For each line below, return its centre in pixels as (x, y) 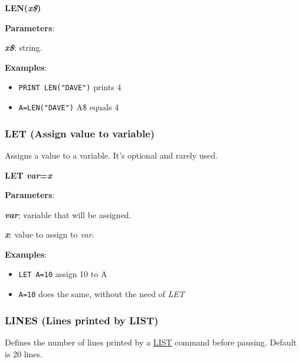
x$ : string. (24, 47)
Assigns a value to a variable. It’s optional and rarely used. (112, 155)
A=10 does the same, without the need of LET (102, 294)
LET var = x (28, 175)
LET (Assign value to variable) (80, 133)
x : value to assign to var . (50, 234)
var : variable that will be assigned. (68, 214)
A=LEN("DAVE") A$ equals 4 (69, 107)
